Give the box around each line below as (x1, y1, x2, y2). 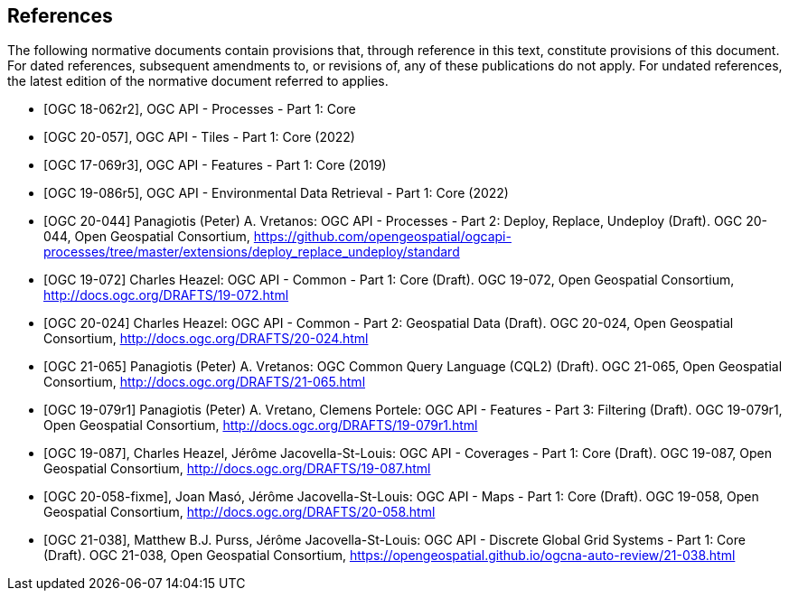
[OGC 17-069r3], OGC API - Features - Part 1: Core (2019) (43, 157, 387, 173)
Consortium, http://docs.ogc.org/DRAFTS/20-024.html (43, 331, 369, 347)
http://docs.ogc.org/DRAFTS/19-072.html (43, 287, 289, 304)
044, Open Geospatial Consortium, (43, 229, 250, 245)
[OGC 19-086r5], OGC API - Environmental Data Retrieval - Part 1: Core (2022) (43, 185, 509, 201)
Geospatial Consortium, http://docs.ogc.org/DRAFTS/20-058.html (43, 504, 436, 520)
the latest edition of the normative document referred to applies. (7, 73, 389, 89)
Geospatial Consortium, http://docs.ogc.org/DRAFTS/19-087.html (43, 461, 431, 477)
